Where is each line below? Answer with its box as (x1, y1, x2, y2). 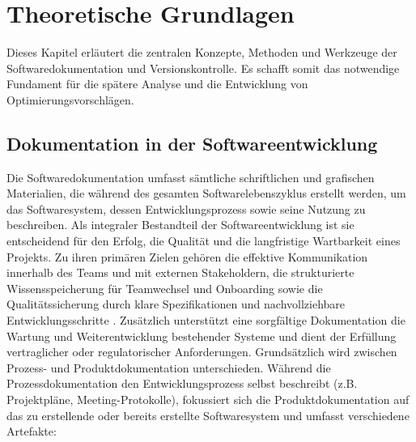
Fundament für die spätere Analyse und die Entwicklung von (6, 75, 308, 92)
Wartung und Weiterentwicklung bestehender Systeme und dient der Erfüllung (6, 327, 397, 344)
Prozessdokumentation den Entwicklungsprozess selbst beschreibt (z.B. (6, 375, 358, 392)
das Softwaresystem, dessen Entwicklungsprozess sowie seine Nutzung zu (6, 200, 366, 217)
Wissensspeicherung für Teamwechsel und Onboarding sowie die (6, 279, 323, 296)
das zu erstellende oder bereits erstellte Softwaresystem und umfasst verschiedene (6, 406, 410, 423)
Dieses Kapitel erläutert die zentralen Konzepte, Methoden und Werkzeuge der (6, 44, 397, 61)
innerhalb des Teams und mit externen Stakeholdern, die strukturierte (6, 264, 354, 281)
